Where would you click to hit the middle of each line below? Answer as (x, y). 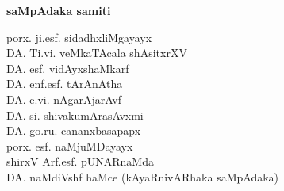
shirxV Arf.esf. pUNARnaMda (80, 161)
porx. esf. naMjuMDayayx (70, 145)
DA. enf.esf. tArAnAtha (65, 84)
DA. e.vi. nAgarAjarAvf (64, 99)
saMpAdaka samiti (59, 10)
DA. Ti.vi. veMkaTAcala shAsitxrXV (97, 53)
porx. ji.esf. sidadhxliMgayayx (79, 37)
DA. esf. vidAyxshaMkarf (68, 68)
